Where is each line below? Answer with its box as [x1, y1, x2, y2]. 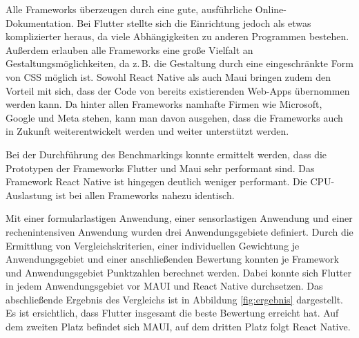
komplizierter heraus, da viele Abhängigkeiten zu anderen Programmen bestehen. [6, 29, 349, 44]
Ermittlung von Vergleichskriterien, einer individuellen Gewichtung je [6, 238, 300, 252]
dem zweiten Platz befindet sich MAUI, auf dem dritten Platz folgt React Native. [6, 319, 351, 334]
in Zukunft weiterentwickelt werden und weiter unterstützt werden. [6, 124, 289, 138]
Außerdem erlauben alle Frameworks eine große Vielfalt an [6, 42, 253, 57]
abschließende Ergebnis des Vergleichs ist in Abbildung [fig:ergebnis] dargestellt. [6, 292, 343, 306]
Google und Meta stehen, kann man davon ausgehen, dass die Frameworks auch [6, 110, 343, 124]
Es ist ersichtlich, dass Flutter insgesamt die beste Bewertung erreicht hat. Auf [6, 306, 339, 320]
